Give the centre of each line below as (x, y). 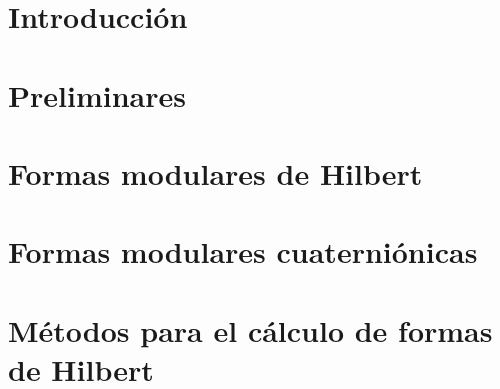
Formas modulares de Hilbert (215, 172)
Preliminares (97, 94)
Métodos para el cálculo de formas (250, 329)
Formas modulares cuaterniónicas (243, 251)
